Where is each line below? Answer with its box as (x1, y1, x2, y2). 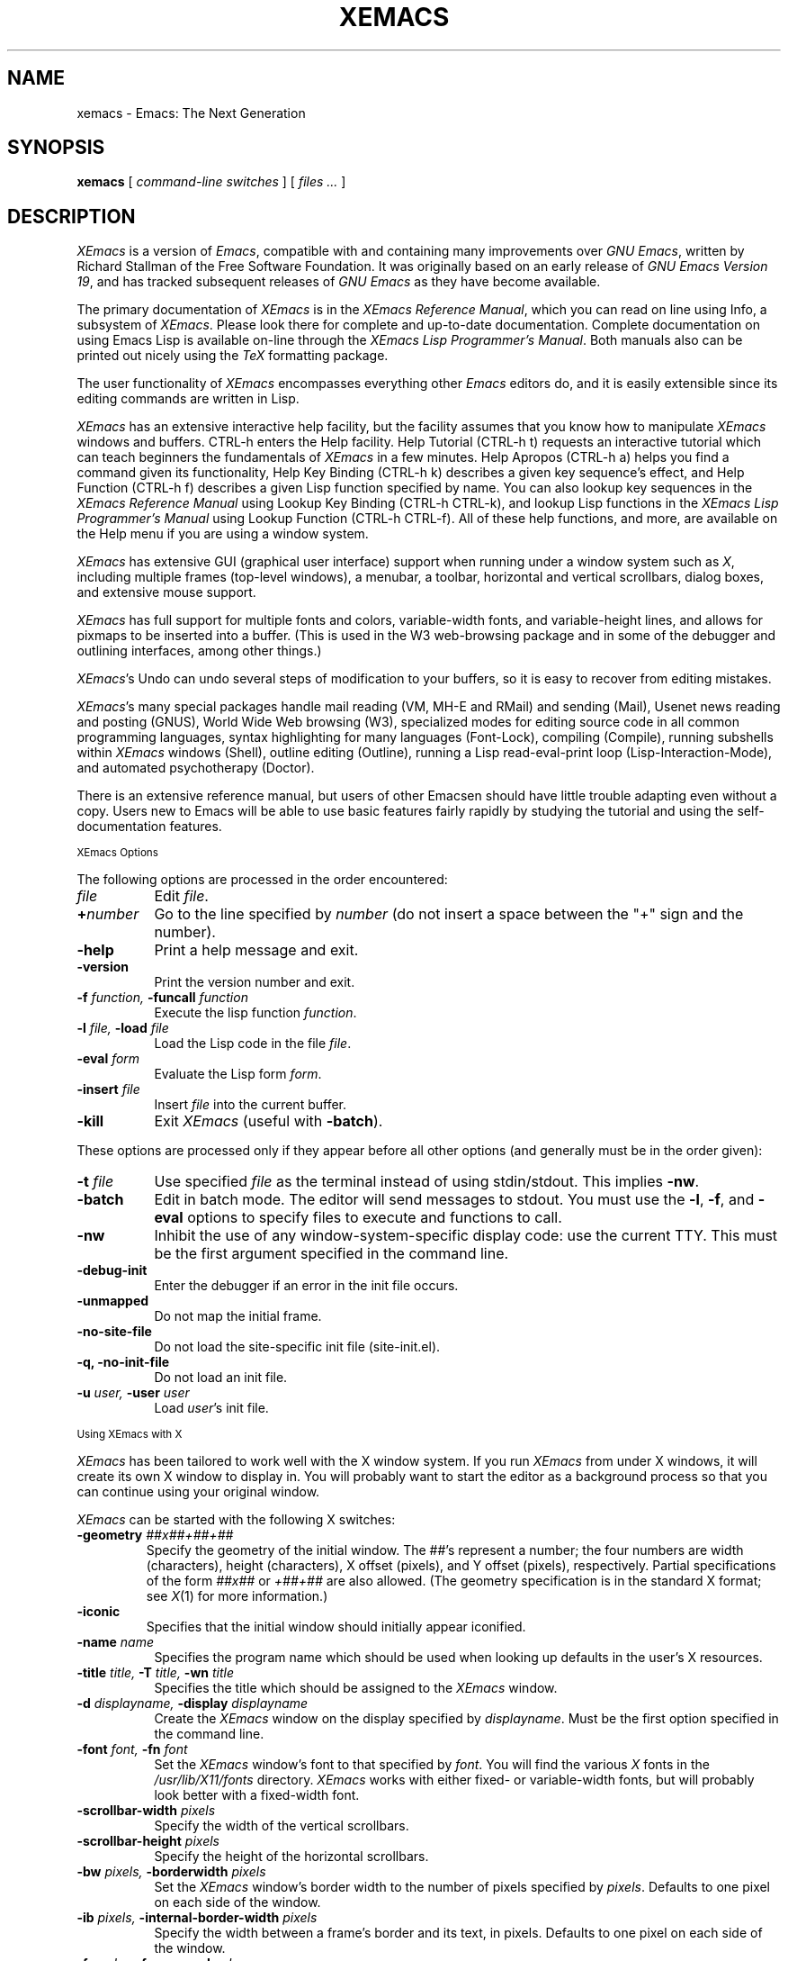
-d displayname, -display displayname (76, 1695, 309, 1712)
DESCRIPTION (7, 204, 136, 228)
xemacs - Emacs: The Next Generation (76, 104, 306, 121)
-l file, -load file (76, 1020, 169, 1036)
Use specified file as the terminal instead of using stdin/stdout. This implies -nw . (154, 1172, 700, 1191)
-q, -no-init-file (76, 1354, 170, 1370)
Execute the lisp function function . (154, 1005, 357, 1021)
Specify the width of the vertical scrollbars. (154, 1818, 409, 1834)
